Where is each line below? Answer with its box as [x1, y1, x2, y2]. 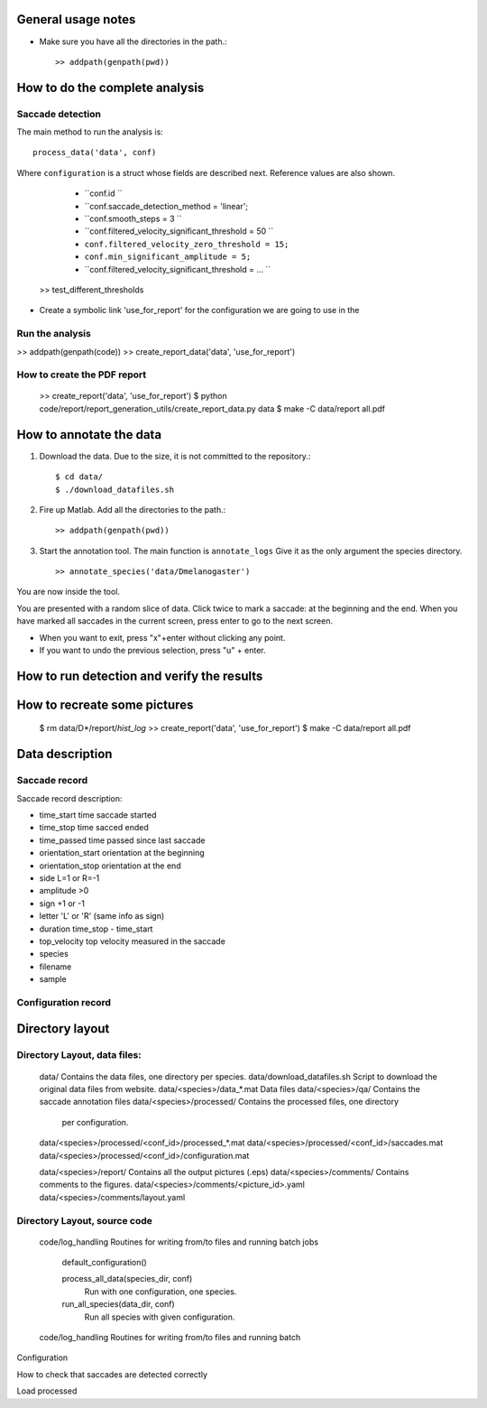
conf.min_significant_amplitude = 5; [84, 252, 252, 262]
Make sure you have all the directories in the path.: [39, 36, 227, 47]
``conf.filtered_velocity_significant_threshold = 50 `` [84, 226, 274, 236]
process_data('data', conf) [32, 147, 157, 158]
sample [39, 974, 67, 985]
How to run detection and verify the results [16, 668, 263, 683]
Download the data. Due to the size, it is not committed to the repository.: [39, 450, 311, 461]
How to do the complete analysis [16, 79, 205, 95]
